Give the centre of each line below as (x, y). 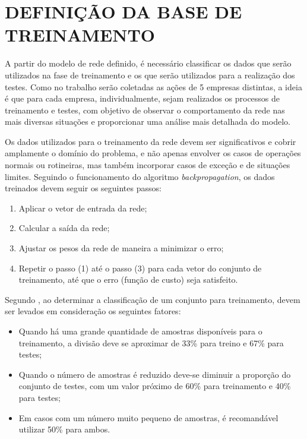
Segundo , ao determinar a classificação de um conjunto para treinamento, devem (153, 299)
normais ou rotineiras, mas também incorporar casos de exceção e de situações (148, 165)
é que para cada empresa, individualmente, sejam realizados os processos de (143, 98)
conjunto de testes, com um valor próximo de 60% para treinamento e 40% (155, 386)
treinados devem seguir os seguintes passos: (83, 188)
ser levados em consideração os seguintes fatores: (93, 311)
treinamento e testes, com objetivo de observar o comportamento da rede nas (145, 110)
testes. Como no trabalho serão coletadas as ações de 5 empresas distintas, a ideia (153, 86)
